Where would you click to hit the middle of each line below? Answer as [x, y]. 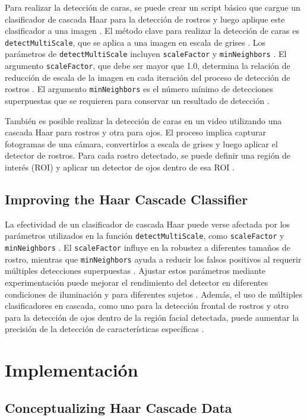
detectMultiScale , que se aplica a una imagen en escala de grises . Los [135, 42]
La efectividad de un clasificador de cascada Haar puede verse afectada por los [148, 224]
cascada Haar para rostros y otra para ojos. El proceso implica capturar [135, 132]
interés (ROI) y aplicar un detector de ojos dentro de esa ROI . [120, 167]
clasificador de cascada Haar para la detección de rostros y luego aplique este [145, 19]
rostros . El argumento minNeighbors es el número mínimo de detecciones [139, 89]
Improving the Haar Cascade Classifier [126, 199]
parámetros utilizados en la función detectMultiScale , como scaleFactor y [145, 236]
